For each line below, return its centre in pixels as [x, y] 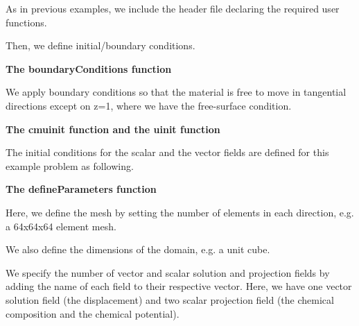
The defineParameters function [81, 189]
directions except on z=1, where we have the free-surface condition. [149, 105]
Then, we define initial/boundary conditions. [100, 45]
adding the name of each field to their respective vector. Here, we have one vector [179, 286]
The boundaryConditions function [89, 68]
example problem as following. [70, 165]
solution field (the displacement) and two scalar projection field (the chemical [170, 299]
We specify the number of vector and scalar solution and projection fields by [168, 272]
